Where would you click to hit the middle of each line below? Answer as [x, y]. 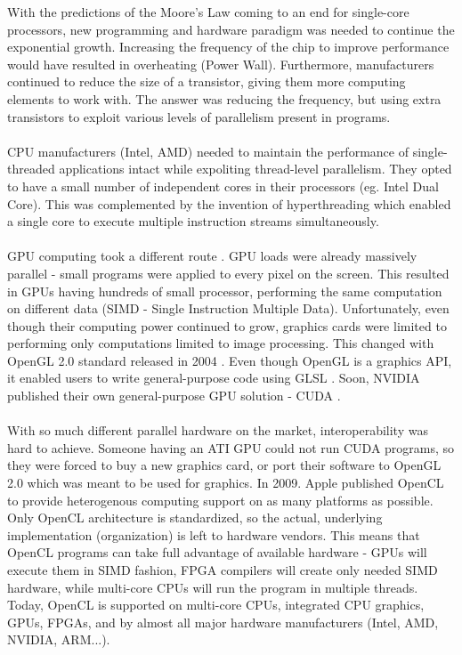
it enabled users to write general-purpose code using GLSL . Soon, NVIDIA [214, 378]
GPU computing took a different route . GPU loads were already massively [212, 256]
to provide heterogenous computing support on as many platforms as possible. [220, 500]
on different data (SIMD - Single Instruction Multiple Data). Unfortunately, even [228, 308]
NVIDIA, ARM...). [59, 639]
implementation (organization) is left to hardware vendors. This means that [214, 534]
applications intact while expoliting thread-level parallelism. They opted [255, 169]
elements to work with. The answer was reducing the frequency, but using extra [224, 98]
